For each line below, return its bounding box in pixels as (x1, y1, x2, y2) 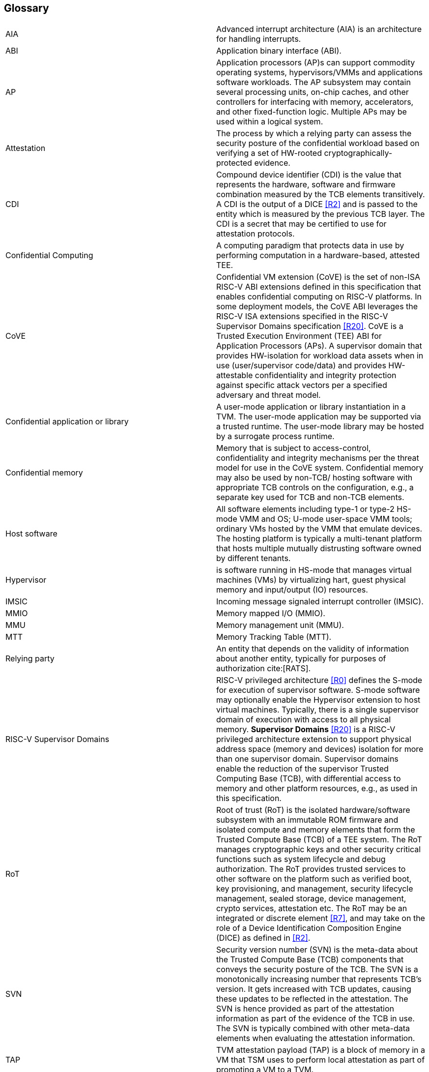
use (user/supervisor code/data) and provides (216, 360, 386, 371)
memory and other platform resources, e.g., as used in (216, 783, 418, 794)
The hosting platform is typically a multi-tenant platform (216, 534, 422, 544)
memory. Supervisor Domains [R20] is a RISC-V (216, 724, 396, 735)
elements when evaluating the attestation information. (216, 1033, 415, 1043)
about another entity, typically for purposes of (216, 654, 386, 664)
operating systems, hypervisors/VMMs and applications (216, 67, 423, 78)
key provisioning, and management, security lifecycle (216, 884, 413, 894)
